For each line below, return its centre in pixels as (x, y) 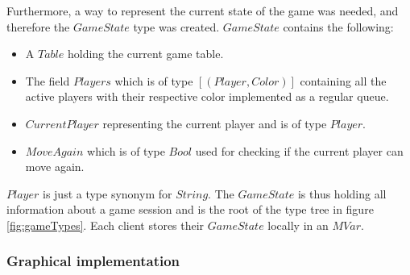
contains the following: (338, 26)
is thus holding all (342, 193)
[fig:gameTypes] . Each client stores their (106, 225)
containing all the (343, 80)
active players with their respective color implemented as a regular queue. (207, 96)
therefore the (38, 26)
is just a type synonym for (107, 193)
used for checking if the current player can (299, 150)
